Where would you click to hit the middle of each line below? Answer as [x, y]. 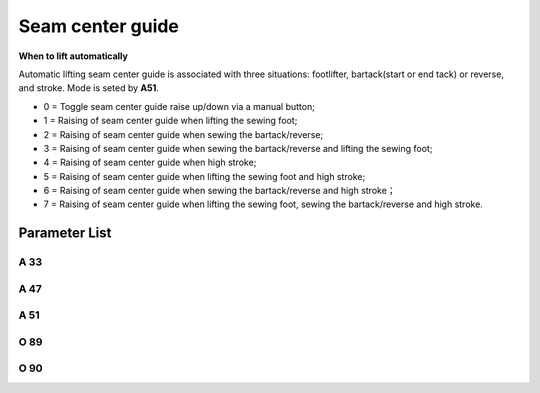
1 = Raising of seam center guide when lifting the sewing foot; [170, 121]
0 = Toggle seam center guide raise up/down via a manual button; [179, 106]
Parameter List [65, 233]
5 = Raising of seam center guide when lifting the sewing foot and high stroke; [204, 176]
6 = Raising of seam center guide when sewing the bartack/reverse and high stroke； [219, 191]
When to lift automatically [73, 56]
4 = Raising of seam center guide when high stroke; [150, 162]
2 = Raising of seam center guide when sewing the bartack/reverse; [183, 134]
